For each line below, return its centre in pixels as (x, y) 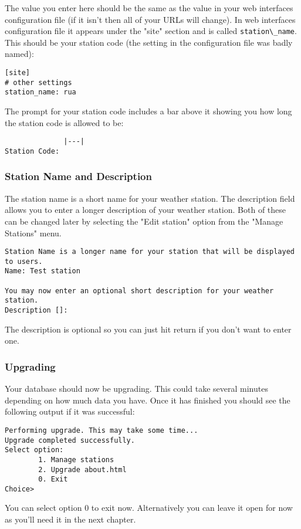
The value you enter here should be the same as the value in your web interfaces (149, 8)
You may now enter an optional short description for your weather (139, 291)
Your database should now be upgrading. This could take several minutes (136, 389)
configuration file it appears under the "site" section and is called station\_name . (151, 31)
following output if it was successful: (70, 411)
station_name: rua (40, 92)
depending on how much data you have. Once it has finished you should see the (148, 400)
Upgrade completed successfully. (70, 440)
